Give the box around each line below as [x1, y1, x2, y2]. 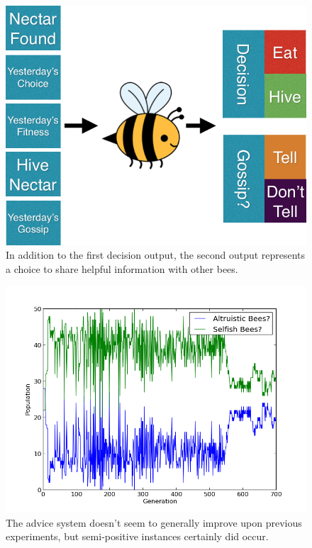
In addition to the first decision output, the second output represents [6, 247, 306, 262]
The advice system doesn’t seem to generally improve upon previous [6, 515, 302, 530]
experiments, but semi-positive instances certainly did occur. [6, 529, 269, 544]
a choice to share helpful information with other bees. [6, 262, 238, 276]
